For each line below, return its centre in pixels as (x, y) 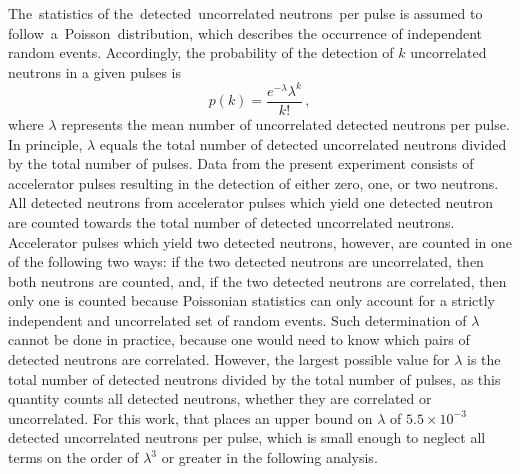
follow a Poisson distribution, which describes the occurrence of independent (245, 32)
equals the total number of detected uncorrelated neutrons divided (303, 143)
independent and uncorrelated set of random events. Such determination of (237, 319)
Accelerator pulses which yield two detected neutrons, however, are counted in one (260, 241)
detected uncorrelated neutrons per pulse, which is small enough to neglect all (247, 437)
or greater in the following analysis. (269, 457)
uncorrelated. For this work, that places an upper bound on (190, 417)
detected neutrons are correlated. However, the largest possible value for (229, 359)
